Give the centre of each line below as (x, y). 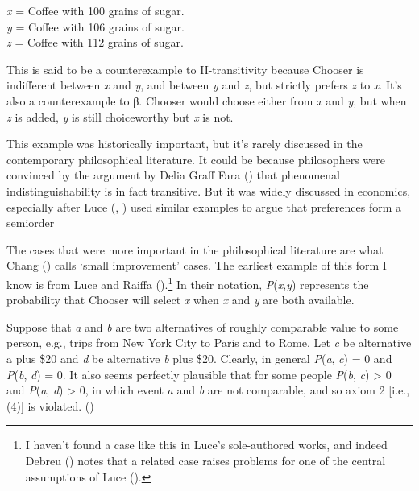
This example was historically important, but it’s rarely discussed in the (185, 144)
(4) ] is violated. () (50, 405)
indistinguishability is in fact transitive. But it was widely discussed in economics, (209, 190)
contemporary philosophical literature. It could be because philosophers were (196, 159)
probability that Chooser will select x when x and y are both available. (180, 300)
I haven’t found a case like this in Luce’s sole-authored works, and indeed (206, 445)
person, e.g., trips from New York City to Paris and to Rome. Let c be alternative (209, 342)
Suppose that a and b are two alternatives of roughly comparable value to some (203, 326)
